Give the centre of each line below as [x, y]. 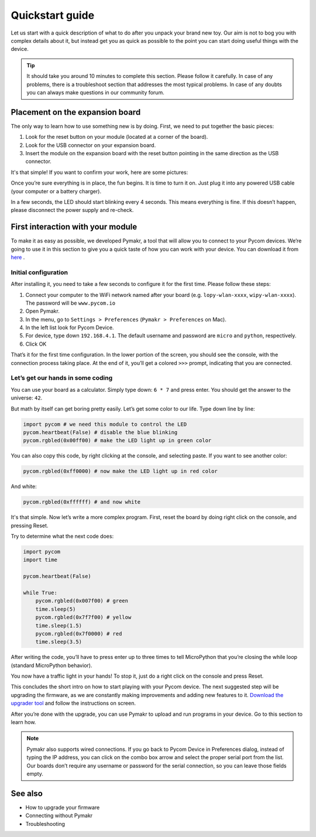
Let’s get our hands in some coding [62, 378]
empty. [35, 774]
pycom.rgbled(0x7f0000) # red [79, 633]
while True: [40, 592]
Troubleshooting [45, 824]
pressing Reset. [30, 525]
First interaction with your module [74, 227]
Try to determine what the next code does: [62, 537]
